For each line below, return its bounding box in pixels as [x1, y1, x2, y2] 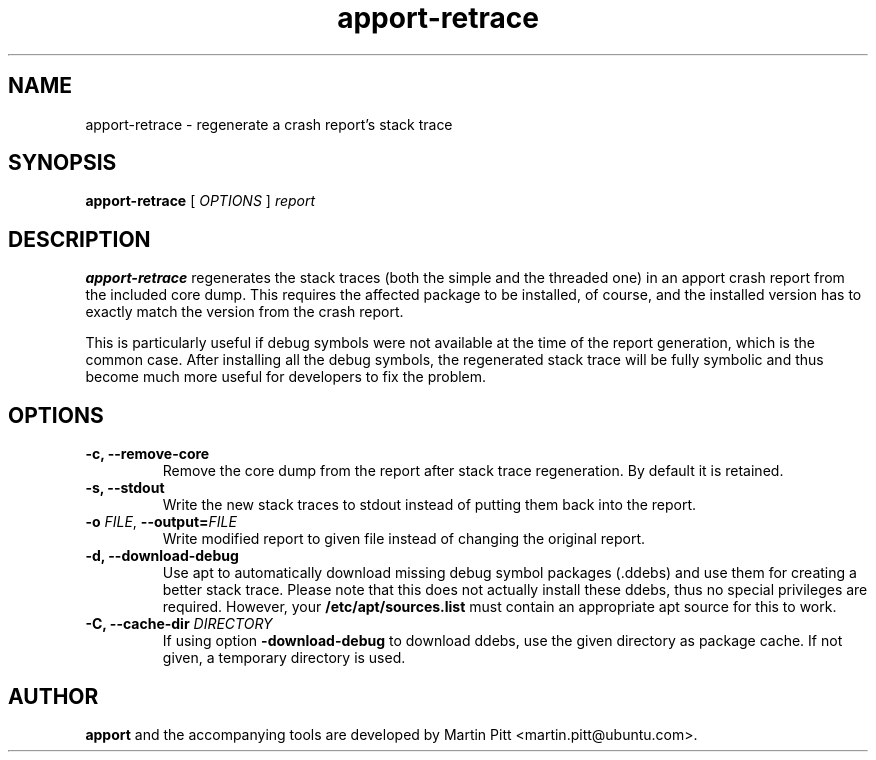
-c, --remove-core [85, 445, 210, 463]
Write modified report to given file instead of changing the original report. [162, 530, 645, 548]
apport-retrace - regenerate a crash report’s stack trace [85, 115, 453, 133]
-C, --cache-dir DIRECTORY [85, 615, 273, 633]
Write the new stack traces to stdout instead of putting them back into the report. [162, 496, 697, 514]
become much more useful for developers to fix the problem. [85, 368, 487, 386]
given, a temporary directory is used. [162, 649, 406, 667]
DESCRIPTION [8, 226, 151, 252]
